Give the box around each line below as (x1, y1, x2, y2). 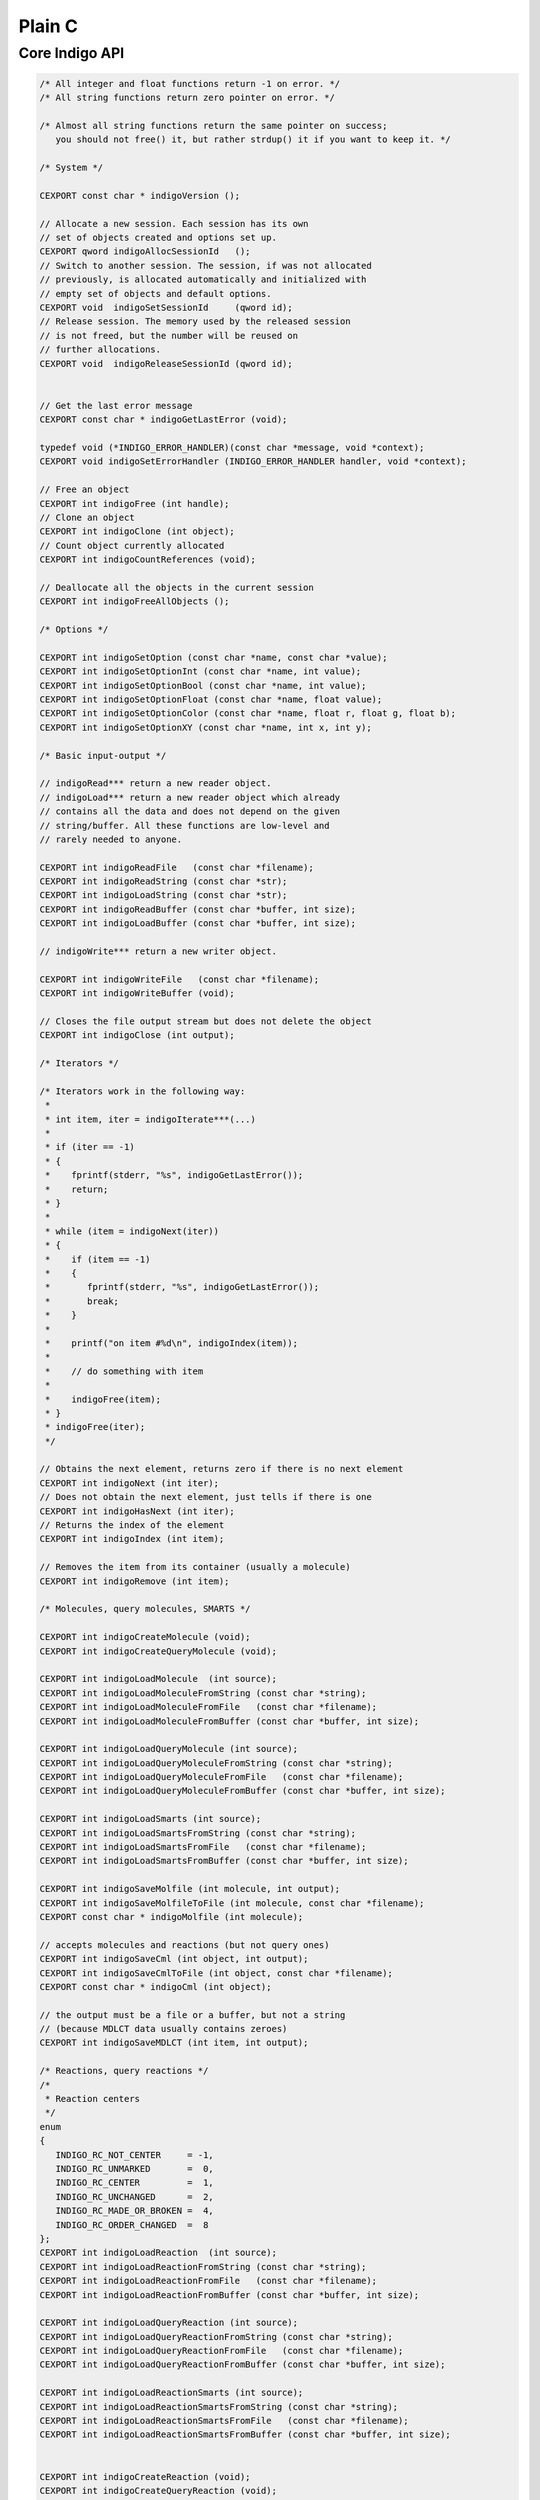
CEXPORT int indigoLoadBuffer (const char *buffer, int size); (39, 918, 357, 929)
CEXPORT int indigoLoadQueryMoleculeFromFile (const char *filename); (39, 1771, 404, 1783)
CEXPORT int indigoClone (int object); (39, 526, 235, 537)
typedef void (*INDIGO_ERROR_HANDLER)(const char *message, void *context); (39, 441, 425, 453)
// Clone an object (39, 511, 135, 523)
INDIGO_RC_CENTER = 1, (55, 2177, 214, 2189)
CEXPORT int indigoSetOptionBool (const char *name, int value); (39, 680, 367, 691)
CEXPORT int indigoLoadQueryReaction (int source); (39, 2317, 299, 2329)
